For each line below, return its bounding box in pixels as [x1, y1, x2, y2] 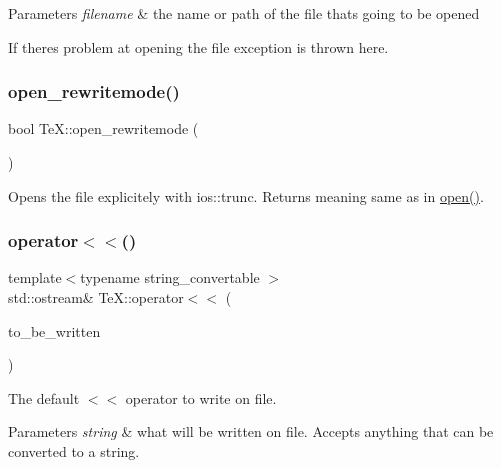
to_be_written [8, 320, 101, 341]
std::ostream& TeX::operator [8, 287, 184, 307]
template [8, 267, 62, 288]
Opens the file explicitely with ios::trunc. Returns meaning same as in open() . [8, 185, 484, 206]
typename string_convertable [80, 267, 260, 288]
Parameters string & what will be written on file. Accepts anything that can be [8, 421, 494, 442]
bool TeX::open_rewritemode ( [8, 118, 199, 139]
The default [8, 387, 80, 408]
